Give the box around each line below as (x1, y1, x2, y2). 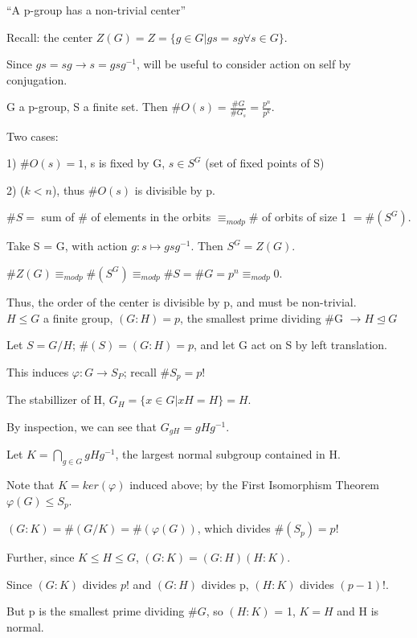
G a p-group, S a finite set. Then (6, 98, 168, 115)
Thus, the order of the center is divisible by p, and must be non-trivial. (6, 293, 357, 310)
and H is (337, 603, 379, 619)
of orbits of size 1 (262, 208, 347, 225)
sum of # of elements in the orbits (41, 208, 211, 225)
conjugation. (6, 71, 67, 88)
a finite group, (43, 309, 113, 326)
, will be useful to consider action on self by (136, 56, 351, 72)
